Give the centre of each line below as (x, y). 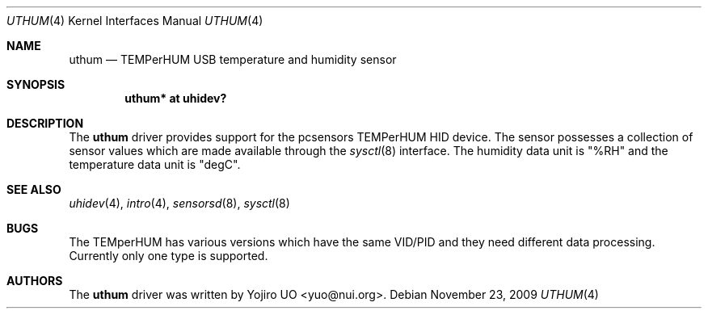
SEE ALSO (34, 189)
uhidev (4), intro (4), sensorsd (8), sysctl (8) (179, 203)
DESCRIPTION (45, 123)
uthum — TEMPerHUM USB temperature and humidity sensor (233, 59)
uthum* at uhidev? (176, 98)
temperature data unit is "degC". (155, 164)
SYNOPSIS (36, 84)
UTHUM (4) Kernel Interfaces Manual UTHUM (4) (135, 21)
